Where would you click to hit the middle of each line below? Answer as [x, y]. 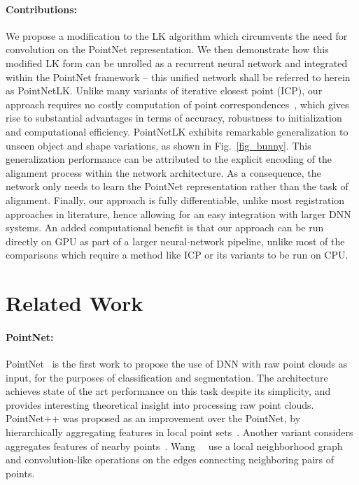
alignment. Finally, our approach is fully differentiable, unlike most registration [175, 200]
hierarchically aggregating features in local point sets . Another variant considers [179, 432]
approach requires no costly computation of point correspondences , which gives [177, 104]
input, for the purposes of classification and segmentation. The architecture [167, 377]
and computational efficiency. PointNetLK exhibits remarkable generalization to [177, 131]
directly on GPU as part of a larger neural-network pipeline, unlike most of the [175, 241]
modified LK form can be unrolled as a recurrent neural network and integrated [177, 63]
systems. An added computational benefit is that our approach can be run [165, 227]
